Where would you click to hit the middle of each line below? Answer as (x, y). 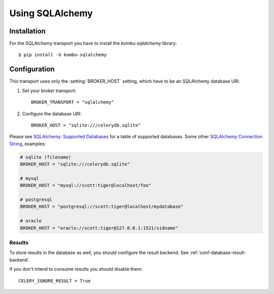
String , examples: (28, 144)
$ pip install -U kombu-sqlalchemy (63, 55)
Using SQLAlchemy (51, 13)
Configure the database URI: (52, 113)
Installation (27, 31)
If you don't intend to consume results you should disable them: (76, 269)
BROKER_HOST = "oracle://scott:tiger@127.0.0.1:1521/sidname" (99, 228)
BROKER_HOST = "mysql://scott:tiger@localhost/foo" (86, 185)
